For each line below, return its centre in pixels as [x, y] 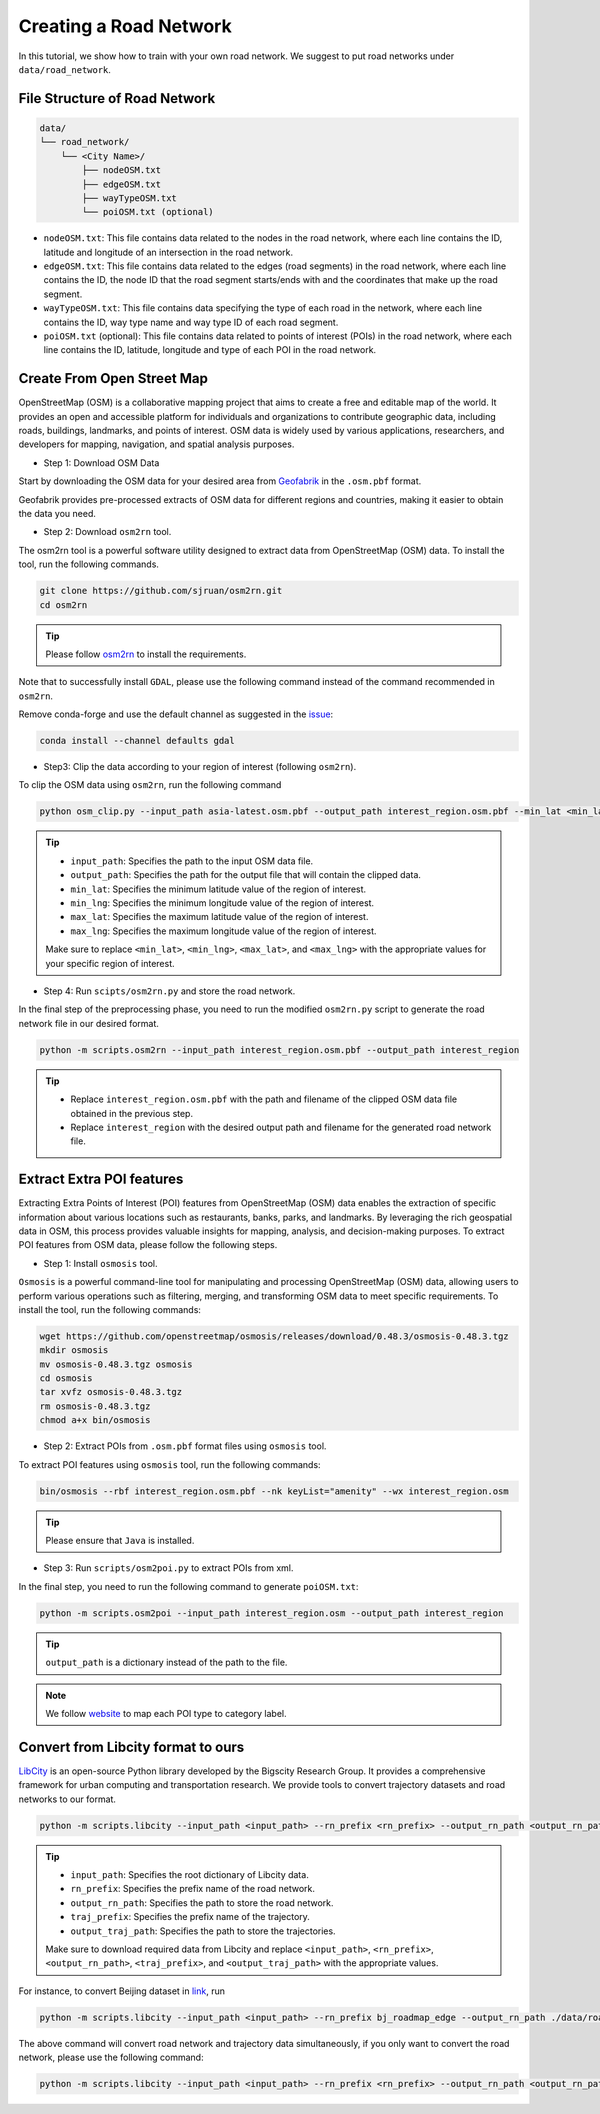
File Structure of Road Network [117, 98]
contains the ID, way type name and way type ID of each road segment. [191, 322]
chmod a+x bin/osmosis [95, 1420]
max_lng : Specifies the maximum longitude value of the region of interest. [223, 931]
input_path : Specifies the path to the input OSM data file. [192, 861]
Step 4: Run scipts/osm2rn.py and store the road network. [169, 991]
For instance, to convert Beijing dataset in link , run [121, 1991]
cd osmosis [66, 1378]
